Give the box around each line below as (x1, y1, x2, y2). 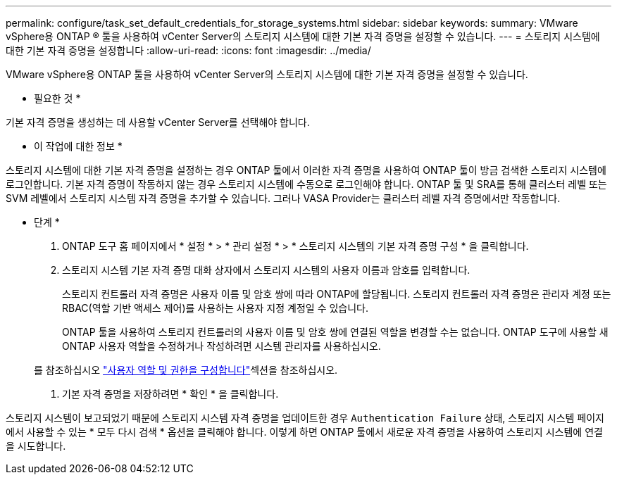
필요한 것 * (34, 92, 81, 104)
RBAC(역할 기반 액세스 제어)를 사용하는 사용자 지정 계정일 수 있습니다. (62, 302, 369, 314)
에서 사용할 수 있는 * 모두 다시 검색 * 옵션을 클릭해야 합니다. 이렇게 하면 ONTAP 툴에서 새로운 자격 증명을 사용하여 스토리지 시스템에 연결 (6, 426, 603, 438)
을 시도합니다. (6, 440, 66, 452)
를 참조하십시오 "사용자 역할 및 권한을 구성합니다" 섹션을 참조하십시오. (34, 364, 338, 376)
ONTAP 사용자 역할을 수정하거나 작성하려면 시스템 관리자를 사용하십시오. (62, 340, 381, 352)
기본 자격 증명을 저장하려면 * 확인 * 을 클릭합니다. (62, 388, 279, 400)
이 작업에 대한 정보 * (34, 140, 123, 152)
